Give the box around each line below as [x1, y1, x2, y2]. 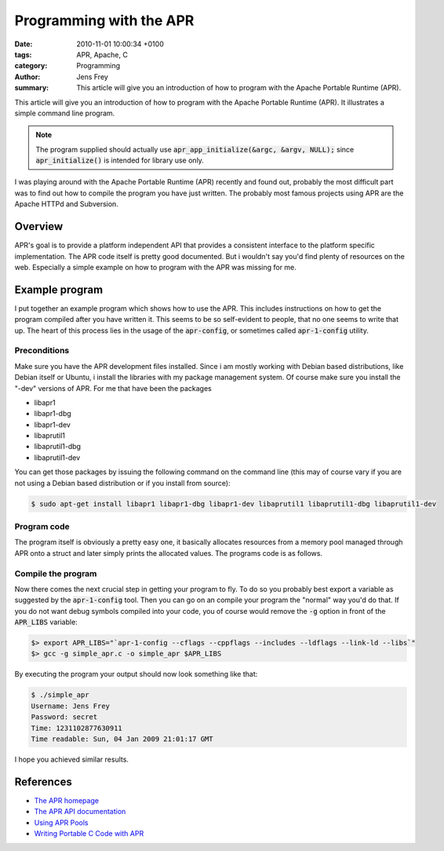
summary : [14, 83, 49, 93]
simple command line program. [14, 108, 115, 118]
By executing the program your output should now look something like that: [14, 670, 258, 679]
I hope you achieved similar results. [14, 754, 129, 764]
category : [14, 61, 48, 71]
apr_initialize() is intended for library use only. [35, 155, 204, 165]
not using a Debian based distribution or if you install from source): [14, 478, 231, 488]
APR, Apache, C [76, 49, 129, 59]
